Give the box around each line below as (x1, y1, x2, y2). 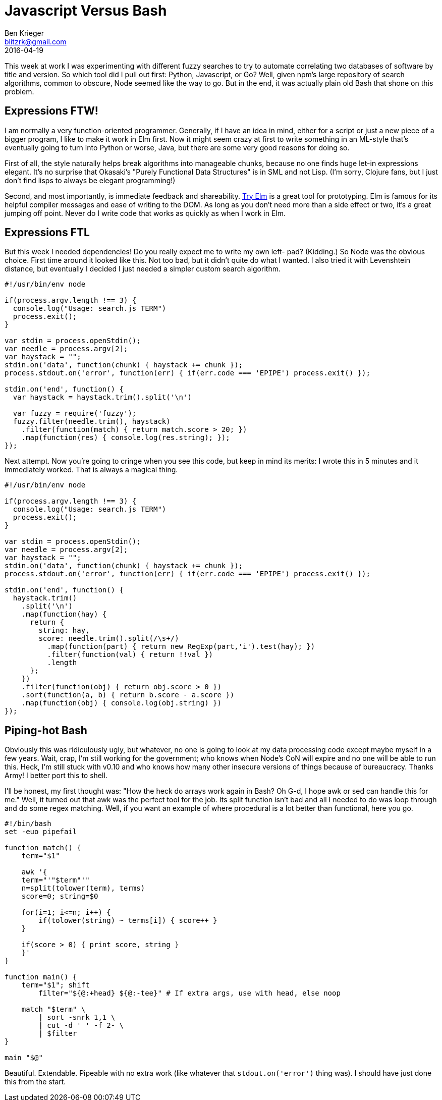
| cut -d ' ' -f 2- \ (38, 1021, 124, 1030)
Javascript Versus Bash (5, 2, 167, 19)
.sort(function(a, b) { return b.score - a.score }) (21, 691, 235, 699)
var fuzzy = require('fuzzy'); (13, 409, 137, 418)
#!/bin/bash (5, 819, 51, 828)
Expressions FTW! (5, 104, 98, 118)
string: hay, (38, 626, 90, 635)
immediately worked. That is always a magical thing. (5, 465, 178, 474)
